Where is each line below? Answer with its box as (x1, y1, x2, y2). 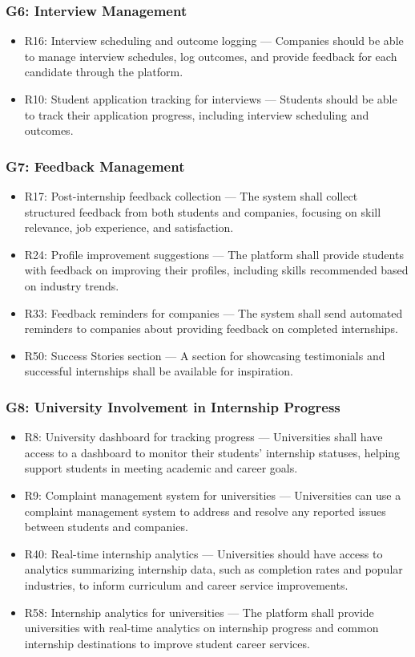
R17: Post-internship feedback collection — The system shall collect (24, 188, 358, 204)
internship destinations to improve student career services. (24, 635, 310, 651)
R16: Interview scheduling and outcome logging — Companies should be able (24, 32, 404, 49)
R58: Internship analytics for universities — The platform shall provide (24, 603, 374, 620)
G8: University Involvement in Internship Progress (6, 396, 340, 416)
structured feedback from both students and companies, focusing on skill (24, 203, 381, 220)
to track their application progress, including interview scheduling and (24, 106, 369, 123)
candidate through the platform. (24, 63, 183, 80)
